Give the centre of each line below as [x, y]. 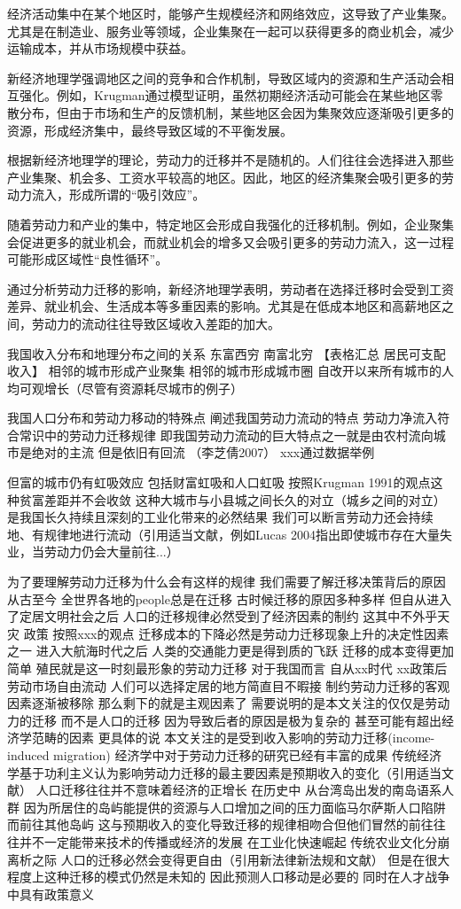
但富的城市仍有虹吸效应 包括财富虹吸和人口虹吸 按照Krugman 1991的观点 [219, 482]
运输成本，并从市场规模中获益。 [100, 48]
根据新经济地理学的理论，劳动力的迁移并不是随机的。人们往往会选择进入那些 [230, 160]
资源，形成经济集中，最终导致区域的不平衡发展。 [150, 130]
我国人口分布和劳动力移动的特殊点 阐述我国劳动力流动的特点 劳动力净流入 [223, 418]
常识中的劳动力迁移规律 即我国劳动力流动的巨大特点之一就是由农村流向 [226, 435]
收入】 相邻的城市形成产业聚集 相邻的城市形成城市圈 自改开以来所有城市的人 [230, 371]
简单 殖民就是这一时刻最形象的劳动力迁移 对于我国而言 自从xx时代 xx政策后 [227, 668]
